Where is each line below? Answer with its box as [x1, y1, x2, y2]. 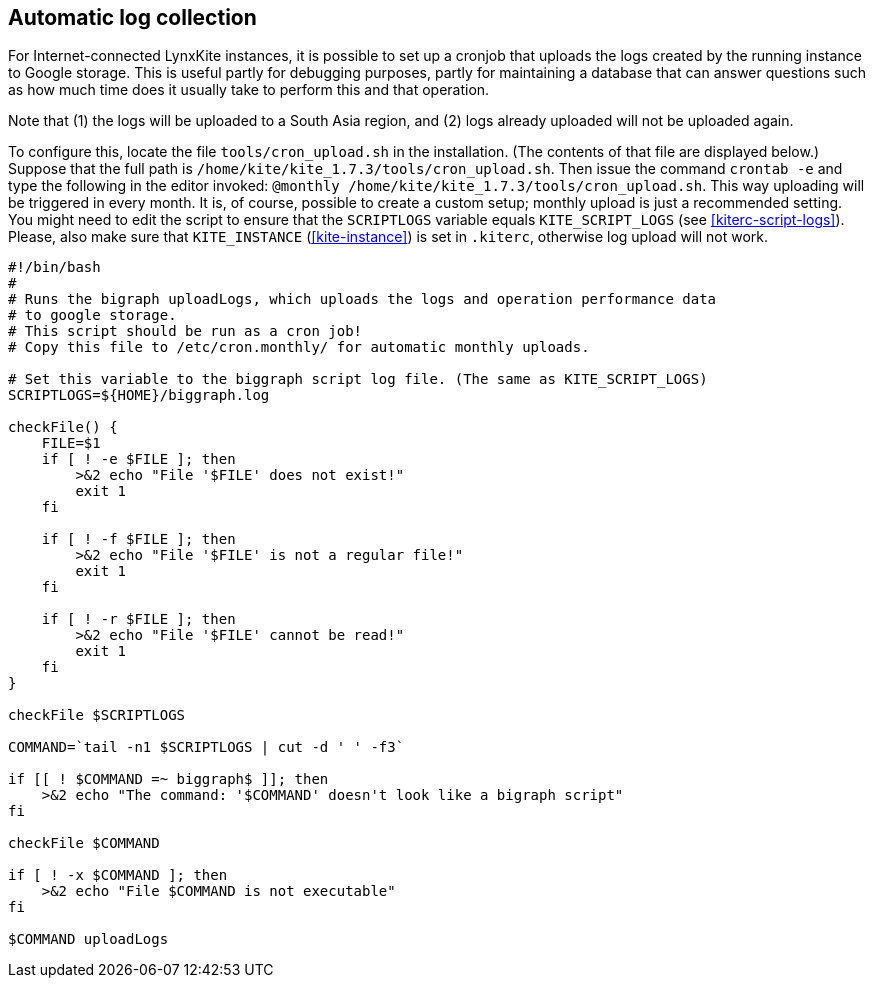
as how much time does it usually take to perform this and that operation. [8, 81, 490, 99]
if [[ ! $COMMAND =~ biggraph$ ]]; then [8, 771, 329, 788]
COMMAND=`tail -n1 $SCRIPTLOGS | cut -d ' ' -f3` [8, 739, 405, 756]
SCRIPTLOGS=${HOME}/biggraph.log [8, 387, 270, 404]
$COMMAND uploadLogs [8, 931, 169, 948]
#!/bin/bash [8, 259, 101, 276]
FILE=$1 [41, 435, 101, 452]
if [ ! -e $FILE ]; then [41, 451, 236, 468]
